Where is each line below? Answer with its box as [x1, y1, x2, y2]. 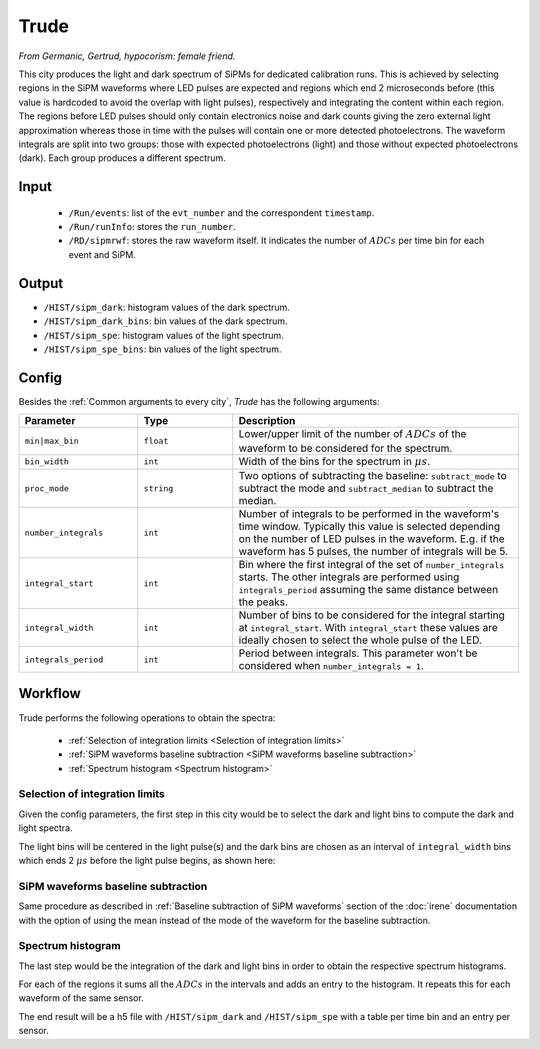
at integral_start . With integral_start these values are [238, 621, 499, 635]
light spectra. [18, 822, 74, 834]
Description [238, 414, 296, 428]
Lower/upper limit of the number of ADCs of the [238, 427, 467, 441]
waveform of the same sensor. [18, 992, 144, 1004]
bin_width [24, 456, 70, 467]
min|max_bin [24, 435, 79, 446]
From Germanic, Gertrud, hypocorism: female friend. [18, 50, 236, 62]
